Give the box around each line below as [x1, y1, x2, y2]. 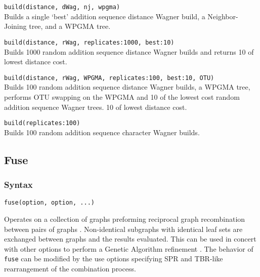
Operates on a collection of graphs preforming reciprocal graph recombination [4, 214, 245, 224]
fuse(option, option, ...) [4, 199, 95, 207]
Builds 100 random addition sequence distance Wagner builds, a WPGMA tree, [4, 82, 250, 92]
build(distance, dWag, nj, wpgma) [4, 4, 120, 11]
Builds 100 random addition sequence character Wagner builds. [4, 127, 200, 137]
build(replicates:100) [4, 120, 80, 127]
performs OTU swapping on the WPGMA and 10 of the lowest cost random [4, 91, 240, 102]
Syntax [4, 178, 33, 191]
